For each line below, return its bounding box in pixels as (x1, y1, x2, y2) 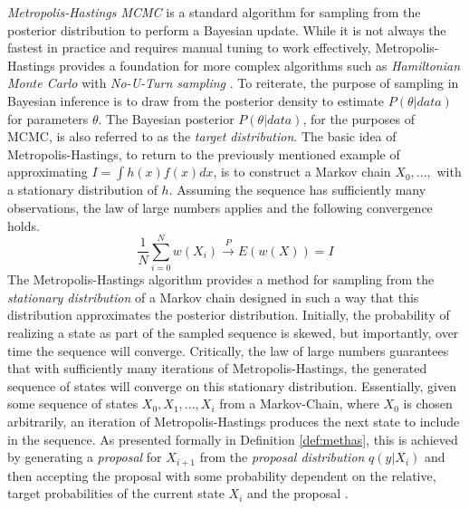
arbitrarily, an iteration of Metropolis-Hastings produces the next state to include (7, 412, 460, 430)
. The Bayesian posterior (98, 109, 234, 128)
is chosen (403, 394, 453, 413)
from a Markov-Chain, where (219, 394, 379, 413)
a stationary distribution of (7, 180, 158, 199)
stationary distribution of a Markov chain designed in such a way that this (7, 287, 419, 306)
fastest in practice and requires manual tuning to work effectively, (7, 38, 371, 57)
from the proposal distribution (199, 447, 365, 466)
